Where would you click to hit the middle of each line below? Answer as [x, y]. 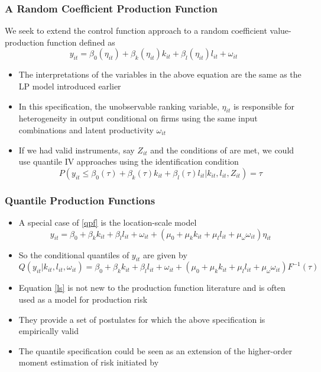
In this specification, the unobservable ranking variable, [119, 106]
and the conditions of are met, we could [222, 150]
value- [281, 31]
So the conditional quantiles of [74, 254]
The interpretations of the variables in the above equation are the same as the [160, 74]
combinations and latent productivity [86, 129]
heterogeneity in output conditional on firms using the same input [138, 118]
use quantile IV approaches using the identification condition [129, 161]
